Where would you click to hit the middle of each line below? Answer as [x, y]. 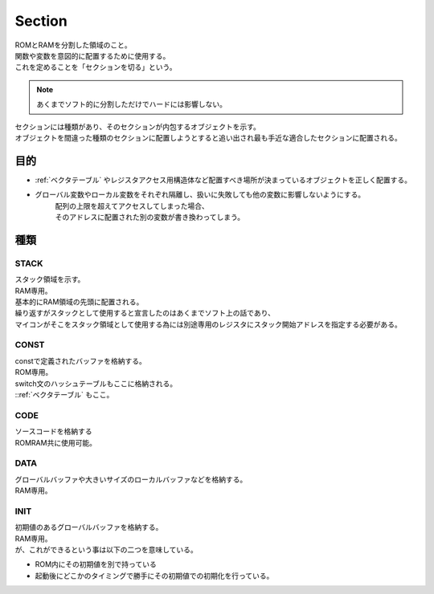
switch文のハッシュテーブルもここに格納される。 [96, 383]
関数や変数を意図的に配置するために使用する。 [92, 55]
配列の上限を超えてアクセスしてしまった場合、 [132, 205]
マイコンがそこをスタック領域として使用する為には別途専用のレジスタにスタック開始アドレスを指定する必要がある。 [208, 324]
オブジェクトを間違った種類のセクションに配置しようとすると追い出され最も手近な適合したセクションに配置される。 [208, 137]
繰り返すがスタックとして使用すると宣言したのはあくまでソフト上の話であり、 [145, 313]
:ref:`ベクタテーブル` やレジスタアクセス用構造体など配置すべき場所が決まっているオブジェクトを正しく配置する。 [223, 180]
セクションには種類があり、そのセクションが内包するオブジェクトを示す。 [138, 126]
